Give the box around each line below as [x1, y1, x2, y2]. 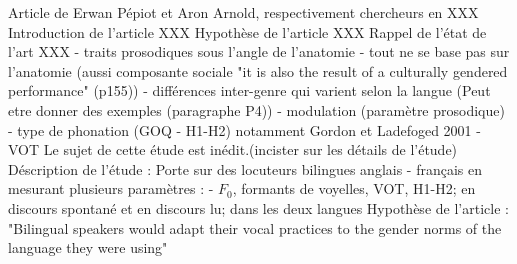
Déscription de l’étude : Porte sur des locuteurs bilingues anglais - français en [8, 158, 483, 179]
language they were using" [8, 237, 168, 258]
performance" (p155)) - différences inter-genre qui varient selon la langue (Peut [8, 80, 491, 101]
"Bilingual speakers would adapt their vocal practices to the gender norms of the [8, 217, 502, 238]
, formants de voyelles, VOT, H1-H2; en [232, 178, 476, 199]
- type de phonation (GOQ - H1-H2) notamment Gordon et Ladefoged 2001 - [8, 119, 481, 140]
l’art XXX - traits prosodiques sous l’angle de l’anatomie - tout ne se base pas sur [8, 41, 510, 62]
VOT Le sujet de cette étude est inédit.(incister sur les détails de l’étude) [8, 139, 458, 160]
